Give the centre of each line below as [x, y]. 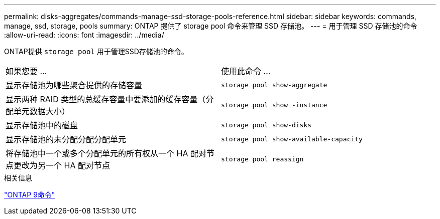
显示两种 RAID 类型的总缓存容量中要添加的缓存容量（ [106, 99]
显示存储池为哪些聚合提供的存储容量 [74, 85]
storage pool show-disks [266, 125]
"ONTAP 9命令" [30, 195]
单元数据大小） [42, 111]
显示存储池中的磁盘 [42, 125]
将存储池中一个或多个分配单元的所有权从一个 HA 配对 [106, 153]
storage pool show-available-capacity [292, 139]
